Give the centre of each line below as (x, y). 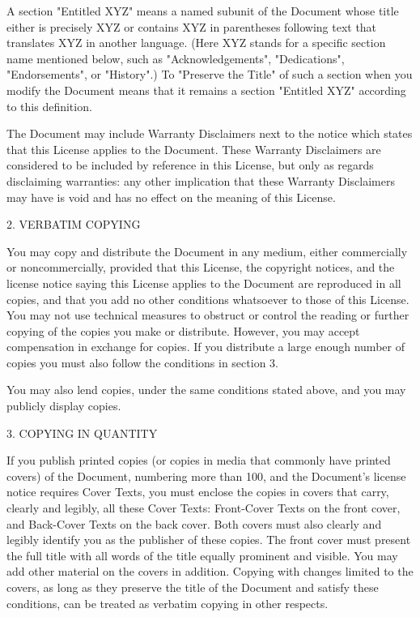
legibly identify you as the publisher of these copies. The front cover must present (209, 540)
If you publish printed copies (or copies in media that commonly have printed (199, 460)
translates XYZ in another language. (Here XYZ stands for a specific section (196, 43)
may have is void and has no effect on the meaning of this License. (171, 197)
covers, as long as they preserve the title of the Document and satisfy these (193, 587)
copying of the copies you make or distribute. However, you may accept (183, 330)
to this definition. (49, 106)
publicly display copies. (64, 406)
